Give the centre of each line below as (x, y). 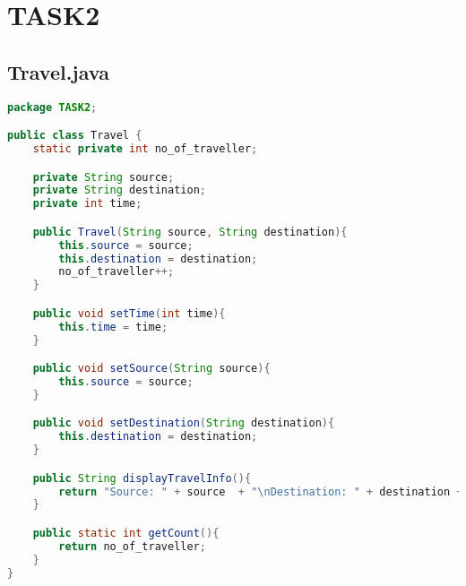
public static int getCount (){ (126, 533)
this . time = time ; (113, 327)
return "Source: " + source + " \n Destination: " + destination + (261, 491)
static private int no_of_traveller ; (145, 148)
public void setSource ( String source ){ (151, 369)
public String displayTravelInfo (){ (142, 478)
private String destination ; (119, 190)
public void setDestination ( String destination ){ (184, 423)
